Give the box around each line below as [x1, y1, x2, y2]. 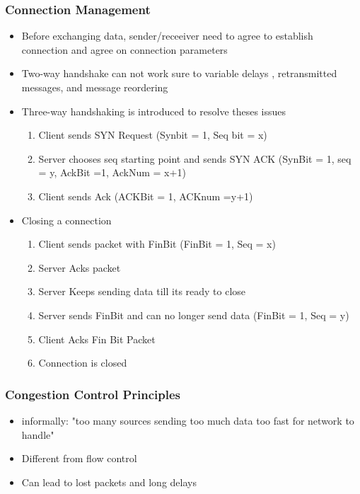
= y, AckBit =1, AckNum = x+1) [38, 165, 186, 180]
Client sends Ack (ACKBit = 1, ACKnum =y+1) [38, 188, 253, 203]
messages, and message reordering [21, 80, 168, 94]
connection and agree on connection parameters [21, 42, 228, 57]
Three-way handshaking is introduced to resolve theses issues [21, 103, 286, 118]
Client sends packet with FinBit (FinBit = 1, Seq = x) [38, 236, 276, 251]
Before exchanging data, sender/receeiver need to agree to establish [21, 28, 313, 43]
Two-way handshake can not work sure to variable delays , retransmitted [21, 66, 337, 81]
